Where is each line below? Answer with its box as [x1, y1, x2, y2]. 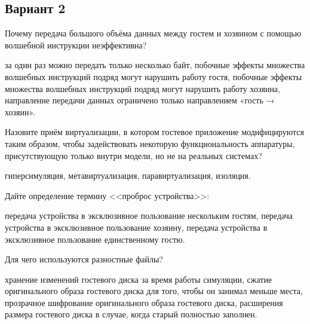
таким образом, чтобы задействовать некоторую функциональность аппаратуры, [5, 137, 295, 149]
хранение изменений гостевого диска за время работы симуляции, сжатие [5, 273, 272, 285]
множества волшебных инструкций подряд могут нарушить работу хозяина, [5, 82, 280, 94]
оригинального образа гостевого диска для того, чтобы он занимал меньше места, [5, 285, 303, 297]
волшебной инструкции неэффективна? [5, 38, 147, 51]
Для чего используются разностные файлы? [5, 253, 163, 265]
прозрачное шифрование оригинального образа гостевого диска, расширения [5, 296, 283, 308]
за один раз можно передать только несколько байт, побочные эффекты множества [5, 59, 305, 71]
